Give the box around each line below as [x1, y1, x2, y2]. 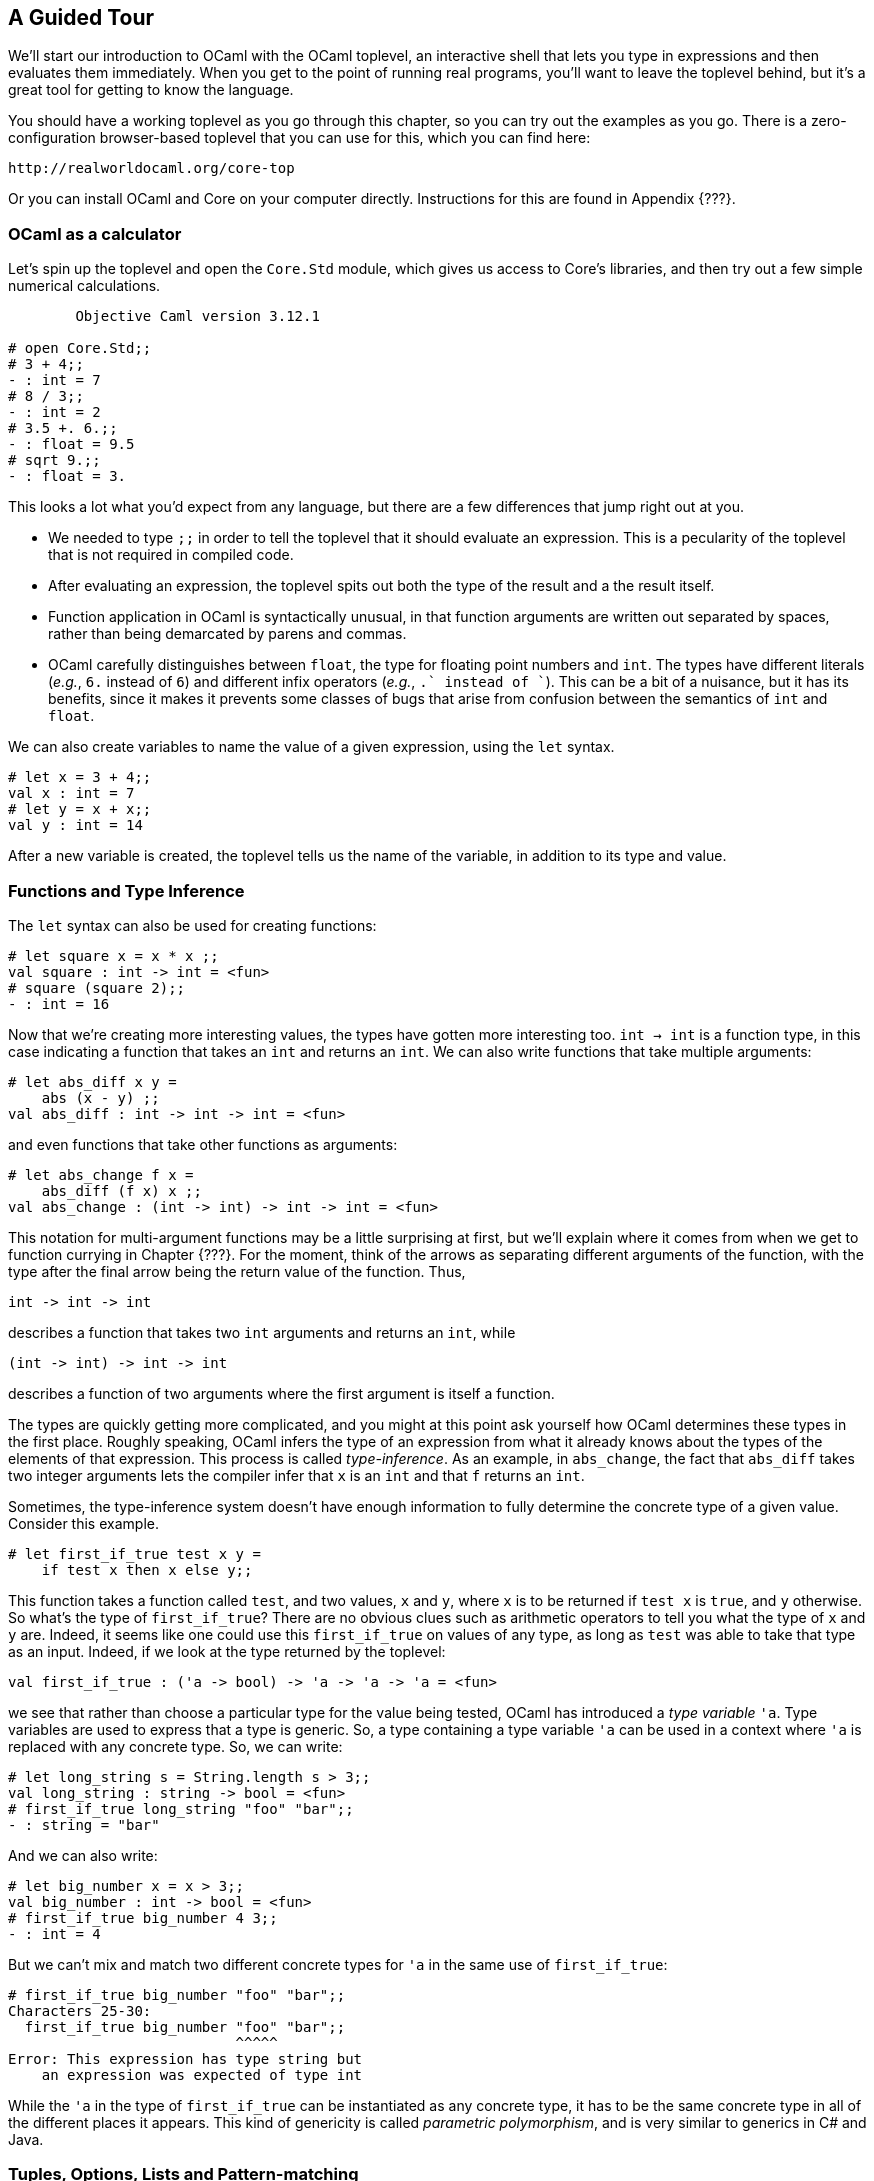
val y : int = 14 [8, 817, 143, 834]
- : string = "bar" [8, 1816, 160, 1833]
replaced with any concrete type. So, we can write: [8, 1737, 343, 1755]
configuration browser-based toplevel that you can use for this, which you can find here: [8, 129, 591, 147]
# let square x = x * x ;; [8, 947, 219, 964]
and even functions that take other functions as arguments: [8, 1135, 398, 1153]
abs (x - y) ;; [41, 1089, 160, 1106]
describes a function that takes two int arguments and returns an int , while [8, 1323, 516, 1341]
